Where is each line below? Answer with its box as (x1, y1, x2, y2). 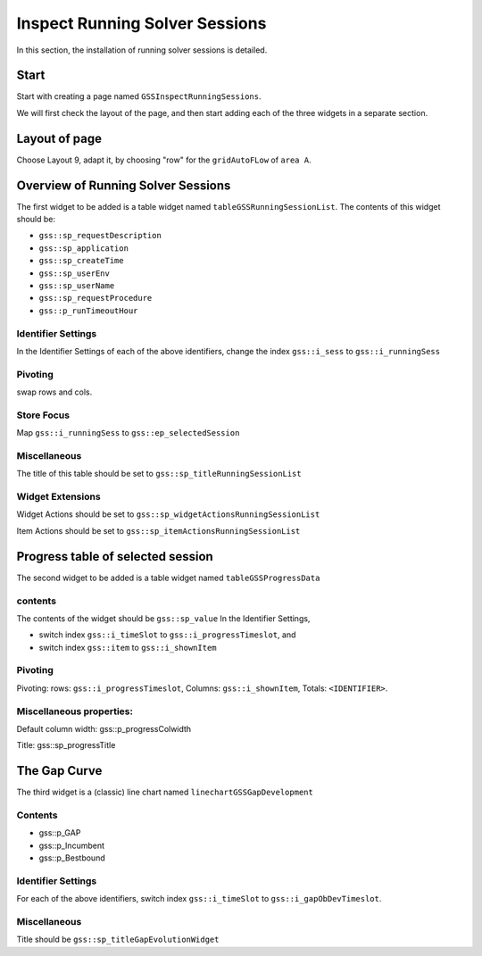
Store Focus (16, 409, 71, 421)
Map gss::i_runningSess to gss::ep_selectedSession (16, 428, 240, 438)
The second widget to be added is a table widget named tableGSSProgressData (16, 572, 320, 583)
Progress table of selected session (16, 549, 213, 564)
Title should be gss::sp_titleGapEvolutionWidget (16, 934, 220, 945)
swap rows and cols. (16, 387, 93, 397)
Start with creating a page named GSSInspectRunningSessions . (16, 91, 262, 102)
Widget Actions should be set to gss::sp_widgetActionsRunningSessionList (16, 509, 320, 520)
